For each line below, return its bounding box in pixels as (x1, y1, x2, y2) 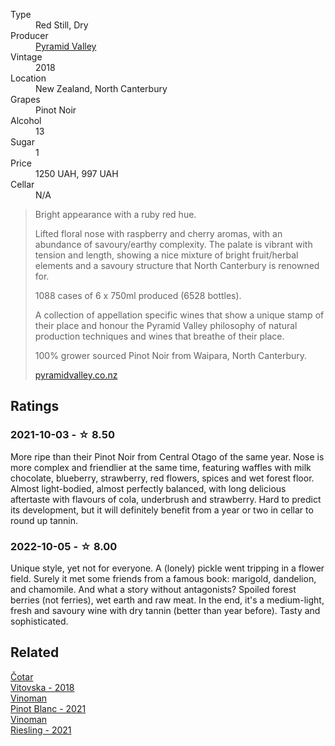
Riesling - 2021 (10, 724, 72, 736)
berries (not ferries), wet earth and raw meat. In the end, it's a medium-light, (10, 594, 325, 606)
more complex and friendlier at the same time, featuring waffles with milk (10, 461, 312, 473)
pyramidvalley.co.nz (34, 369, 118, 381)
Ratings (10, 398, 60, 415)
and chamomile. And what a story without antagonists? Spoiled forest (10, 583, 297, 595)
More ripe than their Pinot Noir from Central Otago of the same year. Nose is (10, 450, 325, 463)
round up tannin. (10, 514, 79, 526)
